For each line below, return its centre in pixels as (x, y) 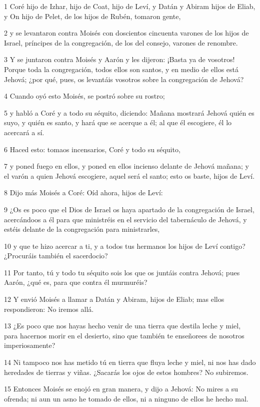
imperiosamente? (30, 345)
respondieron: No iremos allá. (49, 309)
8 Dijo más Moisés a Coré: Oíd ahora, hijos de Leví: (83, 192)
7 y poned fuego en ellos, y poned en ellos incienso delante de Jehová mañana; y (127, 166)
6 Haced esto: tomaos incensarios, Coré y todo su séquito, (92, 149)
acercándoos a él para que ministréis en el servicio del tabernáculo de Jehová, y (125, 219)
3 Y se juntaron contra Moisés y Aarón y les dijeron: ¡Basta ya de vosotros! (119, 59)
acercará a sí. (24, 132)
